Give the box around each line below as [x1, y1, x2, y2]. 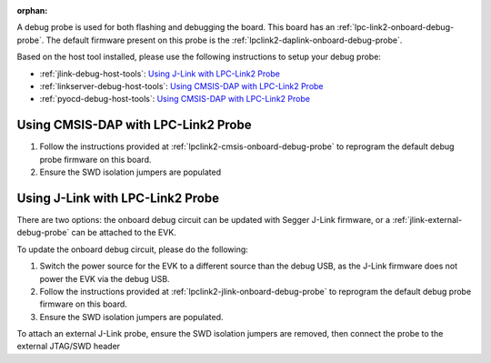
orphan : [16, 5, 48, 15]
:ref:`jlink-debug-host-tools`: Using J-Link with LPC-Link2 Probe [39, 68, 281, 79]
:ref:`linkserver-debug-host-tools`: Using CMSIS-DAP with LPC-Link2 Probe [39, 80, 324, 91]
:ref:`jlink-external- [392, 214, 463, 225]
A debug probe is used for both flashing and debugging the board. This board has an [16, 22, 336, 33]
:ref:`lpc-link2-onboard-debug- [336, 22, 455, 33]
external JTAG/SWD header [16, 341, 121, 352]
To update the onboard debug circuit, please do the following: [16, 244, 249, 255]
